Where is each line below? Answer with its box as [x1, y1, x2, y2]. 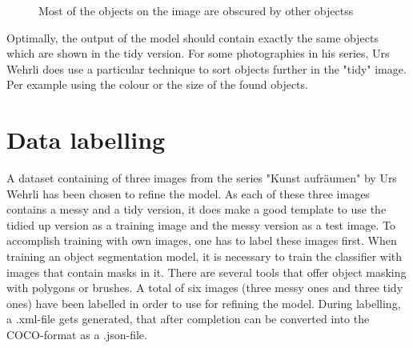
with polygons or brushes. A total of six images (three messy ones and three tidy [6, 279, 403, 296]
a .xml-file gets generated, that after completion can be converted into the [6, 310, 370, 327]
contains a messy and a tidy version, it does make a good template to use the [6, 201, 387, 218]
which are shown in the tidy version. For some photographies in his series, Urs [6, 45, 390, 62]
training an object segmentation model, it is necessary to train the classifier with [6, 248, 403, 265]
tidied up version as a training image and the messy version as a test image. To [6, 216, 395, 233]
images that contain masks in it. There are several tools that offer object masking [6, 263, 407, 280]
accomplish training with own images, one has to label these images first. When [6, 232, 397, 249]
